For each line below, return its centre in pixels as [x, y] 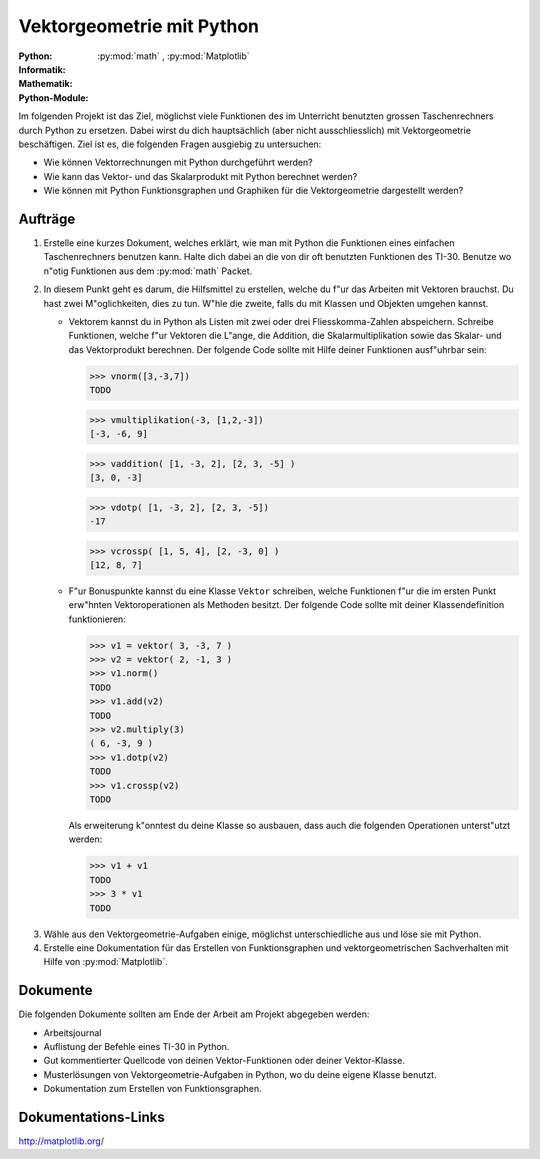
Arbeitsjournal [72, 1032]
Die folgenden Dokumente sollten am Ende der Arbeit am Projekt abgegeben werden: [194, 1014]
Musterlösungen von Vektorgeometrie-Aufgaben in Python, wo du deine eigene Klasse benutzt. [240, 1074]
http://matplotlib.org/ [61, 1141]
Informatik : [42, 69]
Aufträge [47, 218]
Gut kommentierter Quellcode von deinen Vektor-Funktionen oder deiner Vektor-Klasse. [224, 1061]
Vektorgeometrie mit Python [139, 26]
